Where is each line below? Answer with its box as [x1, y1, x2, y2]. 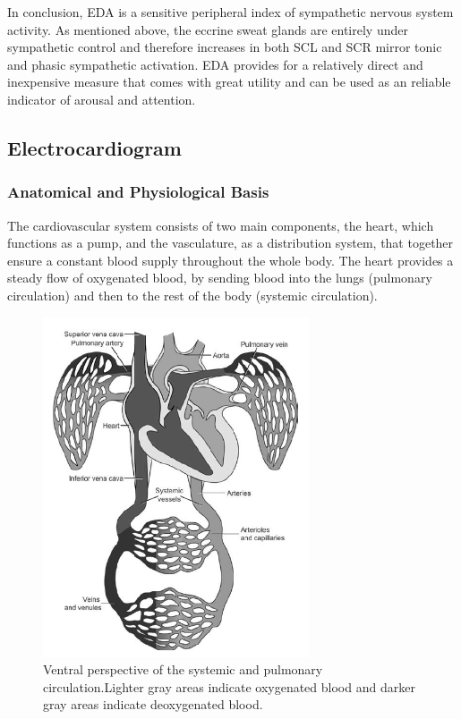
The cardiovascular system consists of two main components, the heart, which [7, 216, 434, 234]
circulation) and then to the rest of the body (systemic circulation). [7, 285, 378, 304]
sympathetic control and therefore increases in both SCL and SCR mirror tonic [7, 38, 442, 56]
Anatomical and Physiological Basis [7, 181, 269, 203]
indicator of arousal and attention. [7, 89, 196, 108]
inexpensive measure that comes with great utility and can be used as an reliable [7, 72, 451, 91]
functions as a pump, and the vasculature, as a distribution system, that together [7, 233, 454, 252]
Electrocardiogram [7, 133, 182, 161]
